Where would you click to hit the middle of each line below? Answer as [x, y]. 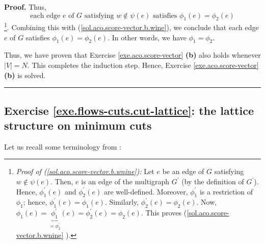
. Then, [62, 181]
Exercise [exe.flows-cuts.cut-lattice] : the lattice [129, 110]
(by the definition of [213, 181]
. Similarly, [122, 202]
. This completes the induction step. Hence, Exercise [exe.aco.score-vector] [143, 65]
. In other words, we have [147, 37]
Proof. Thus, [25, 7]
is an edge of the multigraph [125, 181]
